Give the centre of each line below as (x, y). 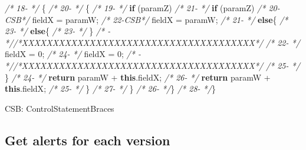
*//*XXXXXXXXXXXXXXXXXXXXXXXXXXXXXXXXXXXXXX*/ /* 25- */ (152, 65)
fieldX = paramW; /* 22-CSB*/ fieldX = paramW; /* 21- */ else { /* (160, 19)
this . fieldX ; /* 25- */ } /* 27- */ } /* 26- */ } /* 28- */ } (110, 89)
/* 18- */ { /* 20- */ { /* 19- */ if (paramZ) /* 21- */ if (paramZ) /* (135, 8)
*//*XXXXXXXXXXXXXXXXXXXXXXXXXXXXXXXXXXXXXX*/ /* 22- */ (152, 42)
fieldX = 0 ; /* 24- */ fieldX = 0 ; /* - (73, 54)
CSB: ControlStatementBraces (60, 108)
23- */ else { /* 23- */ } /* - (58, 31)
